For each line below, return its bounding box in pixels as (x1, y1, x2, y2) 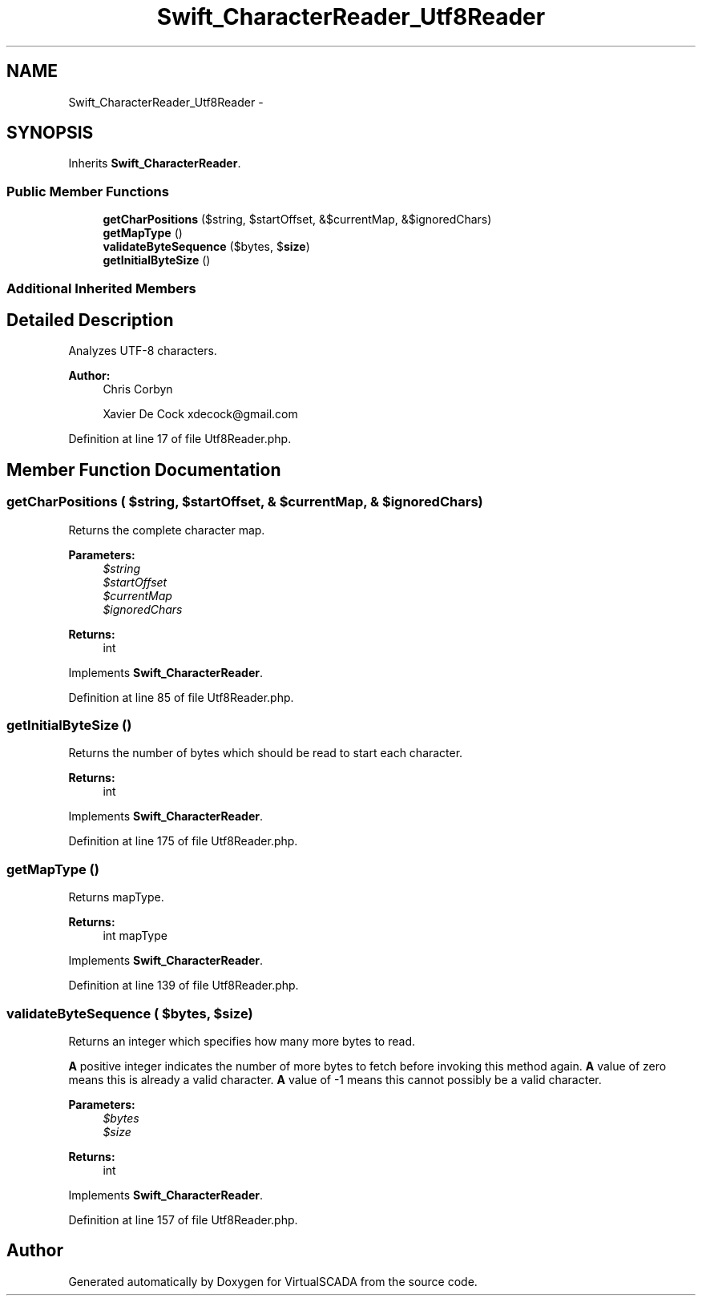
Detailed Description (6, 309, 174, 330)
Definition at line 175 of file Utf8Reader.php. (68, 834, 298, 849)
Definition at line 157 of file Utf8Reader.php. (68, 1212, 298, 1227)
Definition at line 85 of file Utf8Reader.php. (68, 690, 294, 704)
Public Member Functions (6, 183, 169, 200)
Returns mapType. (68, 890, 164, 905)
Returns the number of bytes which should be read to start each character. (68, 746, 463, 760)
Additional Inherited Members (6, 280, 196, 296)
